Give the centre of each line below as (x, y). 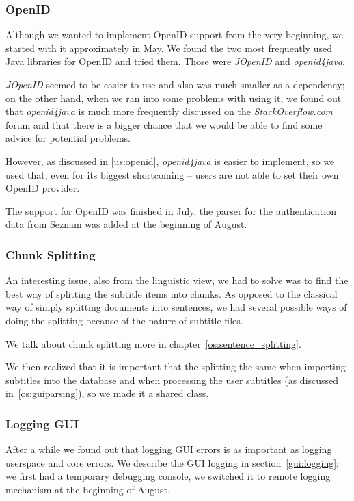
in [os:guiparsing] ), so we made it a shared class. (107, 393)
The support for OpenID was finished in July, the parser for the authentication (171, 210)
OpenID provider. (43, 188)
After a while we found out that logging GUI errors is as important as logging (169, 449)
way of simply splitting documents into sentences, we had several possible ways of (176, 307)
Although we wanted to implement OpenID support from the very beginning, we (174, 35)
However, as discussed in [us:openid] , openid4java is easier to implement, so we (170, 160)
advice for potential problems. (68, 138)
